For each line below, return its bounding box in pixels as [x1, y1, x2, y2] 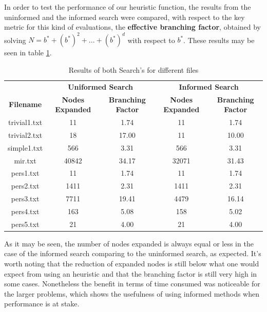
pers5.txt [11, 218, 40, 229]
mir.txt [14, 155, 36, 165]
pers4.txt [11, 205, 40, 216]
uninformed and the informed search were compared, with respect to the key [4, 11, 245, 22]
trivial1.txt [8, 117, 43, 127]
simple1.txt [8, 142, 43, 153]
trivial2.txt [8, 129, 43, 140]
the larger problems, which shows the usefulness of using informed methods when [4, 288, 259, 299]
